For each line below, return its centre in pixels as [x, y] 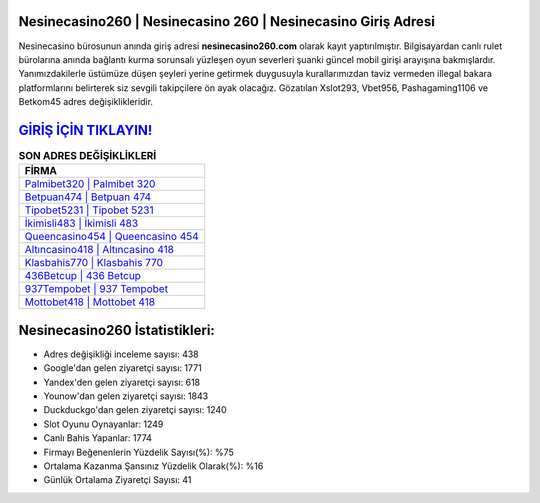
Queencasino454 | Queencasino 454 [111, 237]
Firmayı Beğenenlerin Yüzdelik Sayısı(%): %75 [138, 452]
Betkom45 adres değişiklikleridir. [86, 102]
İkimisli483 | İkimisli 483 [81, 223]
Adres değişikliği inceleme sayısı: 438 [121, 354]
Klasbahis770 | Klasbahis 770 [94, 263]
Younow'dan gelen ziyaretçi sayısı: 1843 [126, 396]
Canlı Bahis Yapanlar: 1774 [97, 438]
